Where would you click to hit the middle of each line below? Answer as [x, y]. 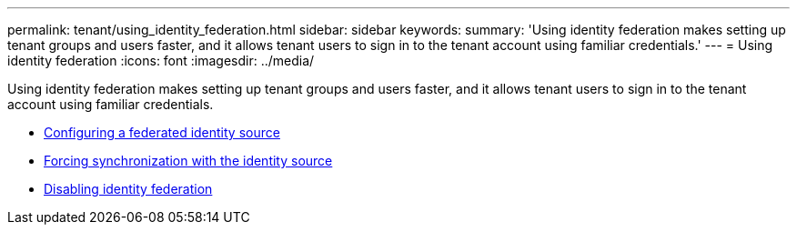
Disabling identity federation [128, 189]
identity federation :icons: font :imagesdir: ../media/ [161, 61]
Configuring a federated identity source [162, 132]
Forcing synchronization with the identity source [188, 161]
